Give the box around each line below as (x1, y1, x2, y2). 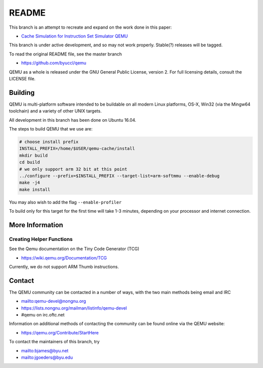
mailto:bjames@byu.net (21, 348, 69, 353)
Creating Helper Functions (9, 236, 73, 242)
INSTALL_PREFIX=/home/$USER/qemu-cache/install (19, 146, 135, 151)
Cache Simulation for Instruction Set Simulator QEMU (21, 33, 128, 39)
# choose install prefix (19, 139, 79, 145)
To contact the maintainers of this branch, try (9, 339, 100, 345)
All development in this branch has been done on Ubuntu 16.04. (9, 117, 136, 123)
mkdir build (19, 152, 48, 158)
